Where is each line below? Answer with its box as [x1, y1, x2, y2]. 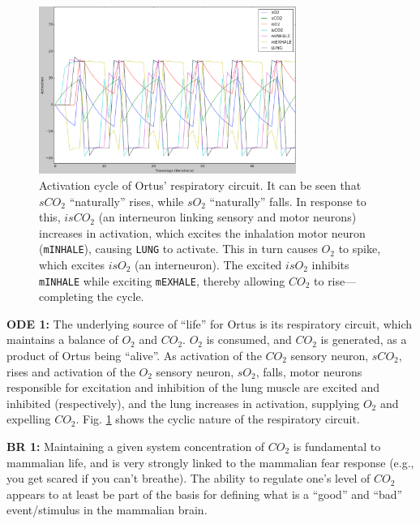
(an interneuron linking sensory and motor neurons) [98, 208, 357, 225]
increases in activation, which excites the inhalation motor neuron [39, 224, 366, 241]
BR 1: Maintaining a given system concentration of [6, 437, 265, 454]
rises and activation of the [6, 363, 135, 380]
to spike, [338, 240, 381, 257]
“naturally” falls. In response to [209, 192, 366, 209]
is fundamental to [293, 437, 381, 454]
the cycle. [96, 288, 144, 305]
